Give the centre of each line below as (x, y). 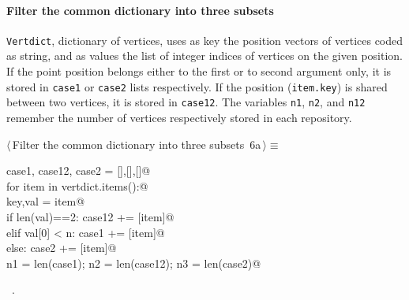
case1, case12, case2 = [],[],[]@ (79, 170)
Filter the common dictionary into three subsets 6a (137, 144)
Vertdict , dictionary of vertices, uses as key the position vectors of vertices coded (205, 40)
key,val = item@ (46, 201)
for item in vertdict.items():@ (77, 185)
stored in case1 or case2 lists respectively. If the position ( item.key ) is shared (197, 86)
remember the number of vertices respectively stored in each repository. (179, 117)
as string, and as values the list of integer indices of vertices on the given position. (204, 56)
